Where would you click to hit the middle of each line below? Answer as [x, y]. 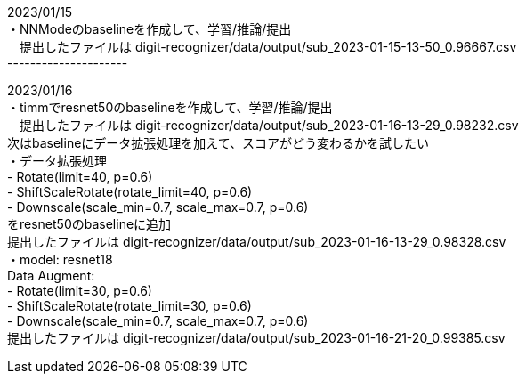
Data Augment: [51, 276]
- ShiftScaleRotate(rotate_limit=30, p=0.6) [129, 306]
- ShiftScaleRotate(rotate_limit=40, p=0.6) [130, 192]
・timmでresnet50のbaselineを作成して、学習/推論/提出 [170, 107]
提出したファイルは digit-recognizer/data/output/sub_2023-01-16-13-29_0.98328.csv [257, 242]
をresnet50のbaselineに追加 [89, 224]
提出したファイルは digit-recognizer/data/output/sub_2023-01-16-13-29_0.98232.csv [269, 125]
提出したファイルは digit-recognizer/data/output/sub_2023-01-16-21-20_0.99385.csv [256, 338]
